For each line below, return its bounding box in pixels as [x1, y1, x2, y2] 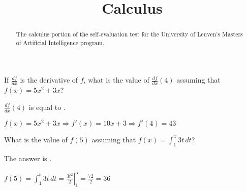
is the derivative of [20, 74, 78, 85]
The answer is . [4, 152, 52, 163]
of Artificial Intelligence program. [16, 38, 104, 47]
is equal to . [28, 101, 66, 112]
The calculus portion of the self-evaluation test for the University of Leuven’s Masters [16, 30, 243, 39]
